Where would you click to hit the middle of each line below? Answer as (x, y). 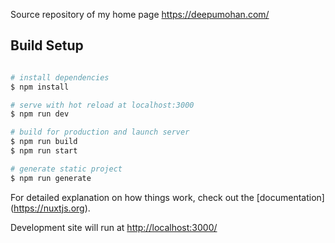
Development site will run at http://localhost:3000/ (114, 227)
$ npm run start (44, 151)
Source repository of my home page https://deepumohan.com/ (140, 14)
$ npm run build (44, 142)
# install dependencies (60, 77)
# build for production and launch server (100, 132)
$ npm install (40, 87)
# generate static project (66, 169)
